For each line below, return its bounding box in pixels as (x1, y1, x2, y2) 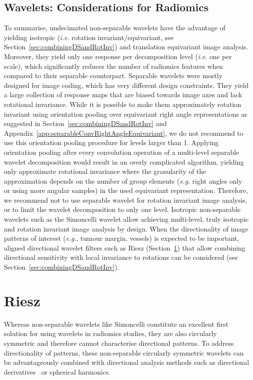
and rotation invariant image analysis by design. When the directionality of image (4, 223, 249, 233)
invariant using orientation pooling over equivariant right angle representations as (4, 108, 248, 119)
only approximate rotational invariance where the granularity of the (4, 166, 206, 176)
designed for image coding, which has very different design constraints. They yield (4, 80, 249, 90)
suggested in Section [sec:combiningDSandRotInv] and (4, 118, 167, 128)
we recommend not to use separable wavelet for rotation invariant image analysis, (4, 194, 248, 205)
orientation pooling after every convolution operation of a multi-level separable (4, 147, 239, 157)
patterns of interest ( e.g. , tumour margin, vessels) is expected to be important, (4, 233, 239, 243)
